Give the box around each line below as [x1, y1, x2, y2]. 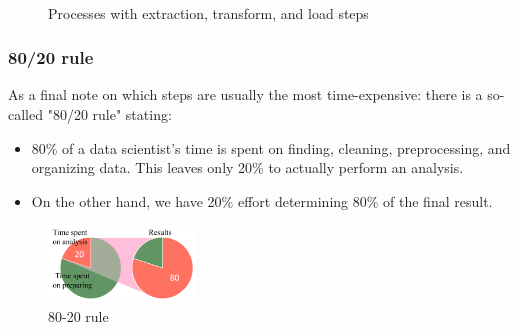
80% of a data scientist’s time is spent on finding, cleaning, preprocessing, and [31, 137, 511, 158]
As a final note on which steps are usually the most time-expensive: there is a [8, 84, 483, 105]
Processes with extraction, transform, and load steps [48, 2, 369, 23]
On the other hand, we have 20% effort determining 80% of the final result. [31, 190, 493, 211]
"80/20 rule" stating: [47, 104, 172, 124]
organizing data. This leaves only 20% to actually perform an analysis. [31, 157, 464, 178]
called [8, 104, 43, 124]
